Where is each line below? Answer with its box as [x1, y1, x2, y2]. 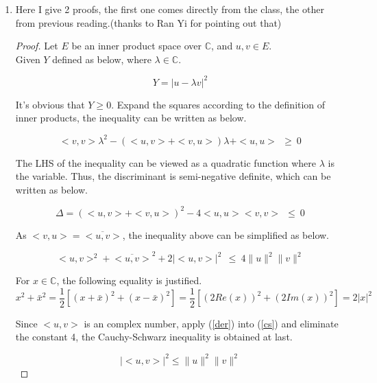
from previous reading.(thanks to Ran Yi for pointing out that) [15, 15, 282, 30]
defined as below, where [52, 51, 151, 66]
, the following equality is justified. [56, 273, 202, 288]
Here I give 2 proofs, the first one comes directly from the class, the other [15, 2, 324, 16]
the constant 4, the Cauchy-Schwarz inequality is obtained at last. [15, 329, 293, 344]
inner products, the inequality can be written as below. [15, 111, 247, 125]
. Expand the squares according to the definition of [111, 97, 326, 111]
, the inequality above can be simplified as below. [122, 227, 330, 242]
